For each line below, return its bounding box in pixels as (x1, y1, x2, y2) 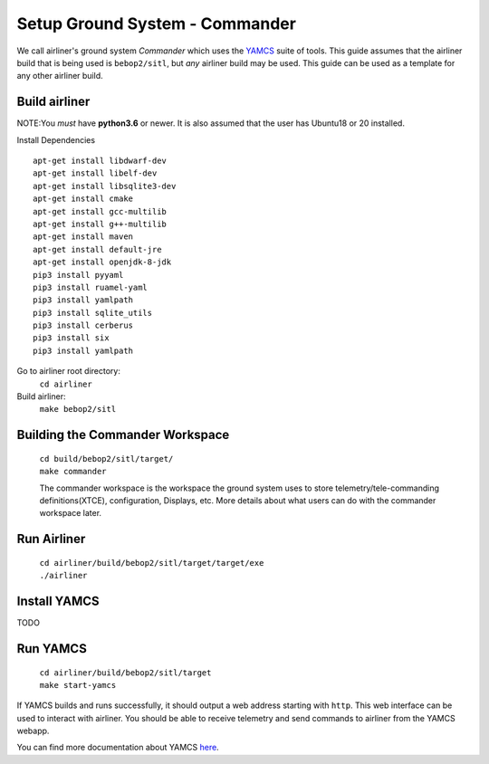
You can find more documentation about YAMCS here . (16, 742, 219, 753)
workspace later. (39, 508, 102, 519)
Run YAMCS (16, 641, 88, 656)
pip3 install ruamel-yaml (33, 282, 149, 292)
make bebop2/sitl (39, 404, 117, 415)
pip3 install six (33, 333, 110, 343)
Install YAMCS (16, 594, 100, 609)
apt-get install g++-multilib (33, 218, 168, 229)
